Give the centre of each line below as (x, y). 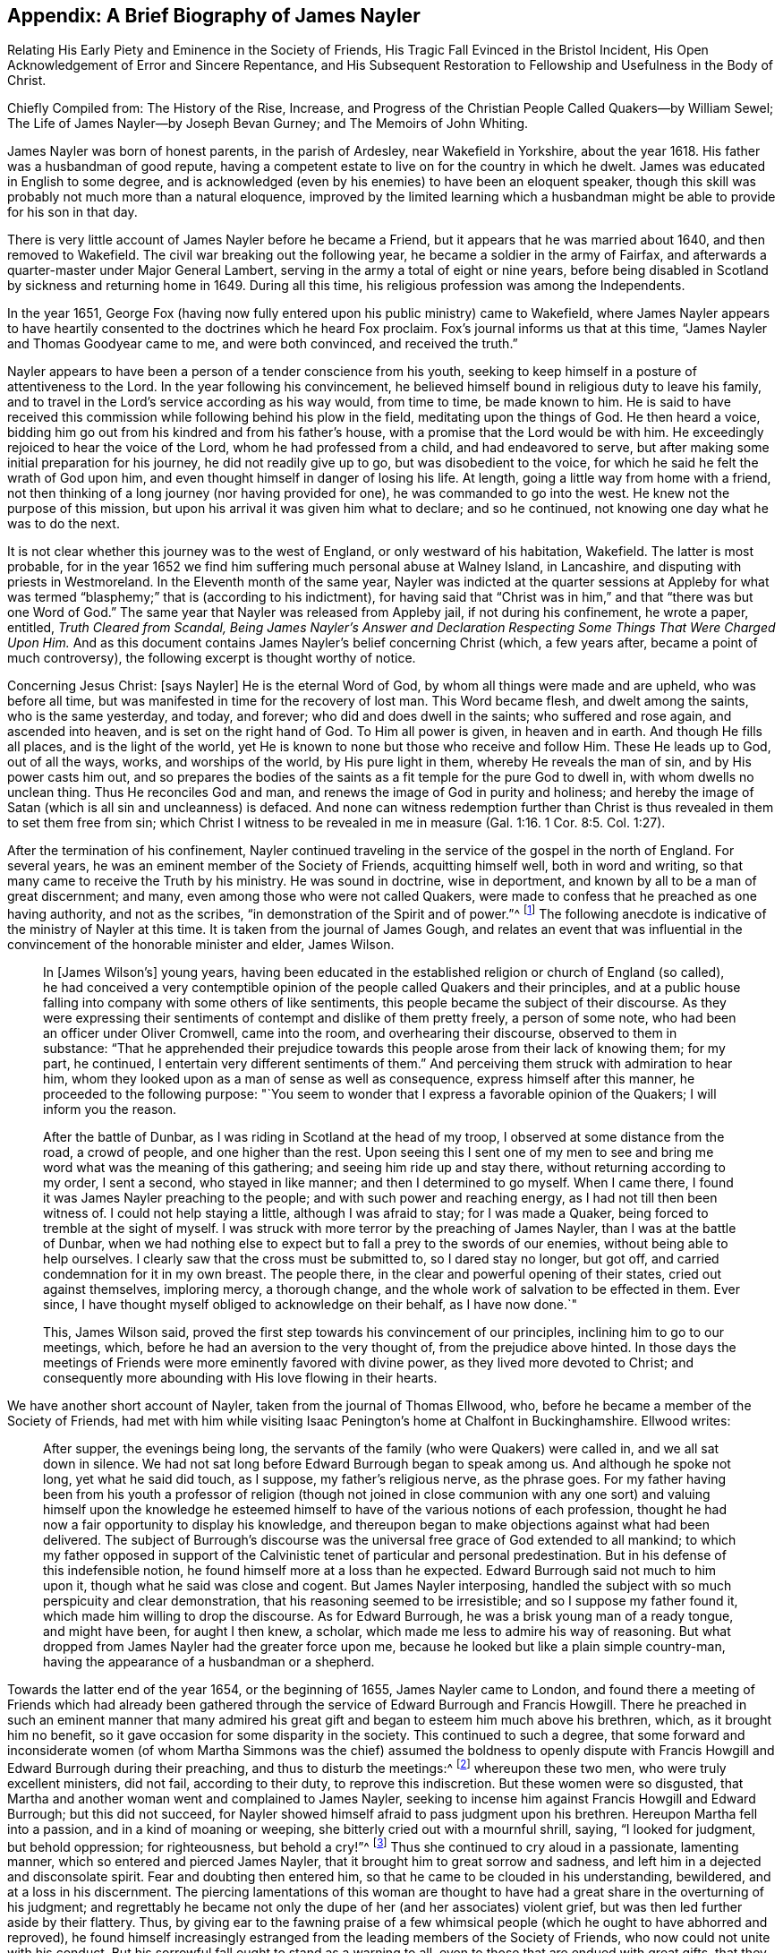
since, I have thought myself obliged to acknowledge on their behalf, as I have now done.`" (311, 1305)
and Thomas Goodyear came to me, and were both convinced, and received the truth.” (263, 344)
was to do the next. (64, 524)
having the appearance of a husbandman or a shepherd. (209, 1662)
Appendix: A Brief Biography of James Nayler (214, 16)
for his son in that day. (72, 212)
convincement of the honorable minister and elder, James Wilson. (201, 945)
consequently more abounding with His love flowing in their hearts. (240, 1378)
